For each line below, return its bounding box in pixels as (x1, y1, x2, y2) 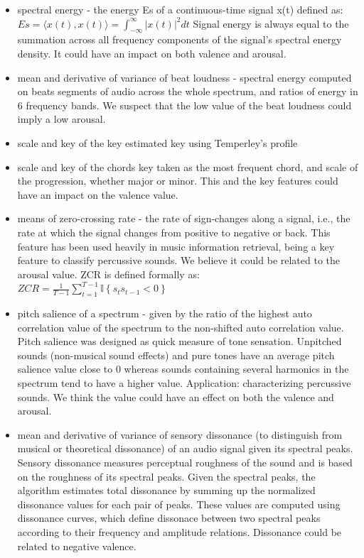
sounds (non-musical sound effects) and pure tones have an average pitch (17, 347, 335, 362)
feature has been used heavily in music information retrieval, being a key (17, 239, 335, 253)
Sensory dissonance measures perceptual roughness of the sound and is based (17, 455, 353, 470)
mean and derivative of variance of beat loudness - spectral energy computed (17, 70, 352, 84)
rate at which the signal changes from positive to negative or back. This (17, 224, 331, 239)
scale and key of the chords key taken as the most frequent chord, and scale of (17, 159, 358, 174)
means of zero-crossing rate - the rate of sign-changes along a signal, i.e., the (17, 211, 350, 226)
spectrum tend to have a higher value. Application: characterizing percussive (17, 376, 351, 390)
